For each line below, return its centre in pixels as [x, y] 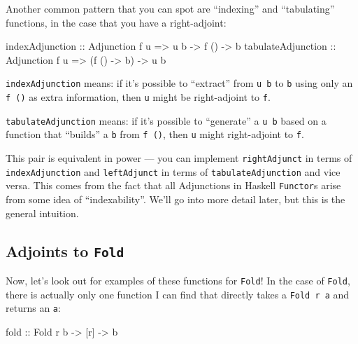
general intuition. [42, 213]
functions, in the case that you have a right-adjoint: [116, 22]
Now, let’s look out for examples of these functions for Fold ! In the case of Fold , [178, 280]
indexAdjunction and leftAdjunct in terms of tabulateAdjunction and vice [173, 171]
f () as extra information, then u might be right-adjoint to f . [138, 97]
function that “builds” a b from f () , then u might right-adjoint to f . [155, 134]
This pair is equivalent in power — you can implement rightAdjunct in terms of [179, 158]
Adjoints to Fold [65, 250]
